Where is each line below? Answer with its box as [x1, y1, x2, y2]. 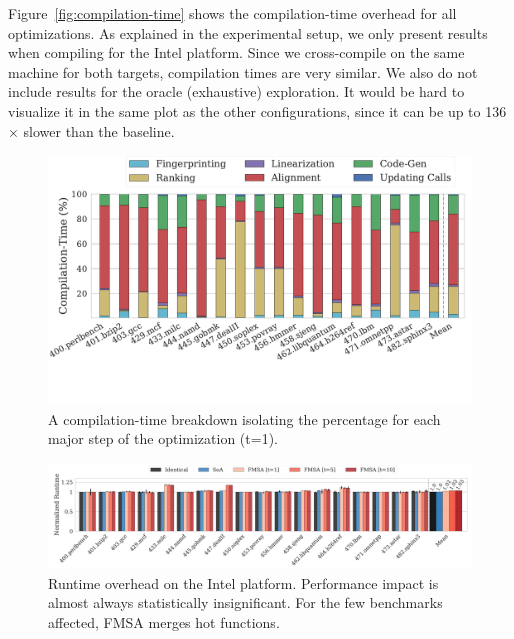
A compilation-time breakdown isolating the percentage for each [48, 408, 441, 429]
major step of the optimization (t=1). [48, 428, 278, 449]
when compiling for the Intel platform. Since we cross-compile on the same [8, 42, 465, 63]
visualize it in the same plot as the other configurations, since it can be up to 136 [8, 100, 507, 121]
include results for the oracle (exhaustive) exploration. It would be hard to [8, 81, 465, 102]
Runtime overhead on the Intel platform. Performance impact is [48, 572, 439, 593]
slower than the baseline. [23, 120, 175, 141]
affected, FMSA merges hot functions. [48, 611, 280, 632]
